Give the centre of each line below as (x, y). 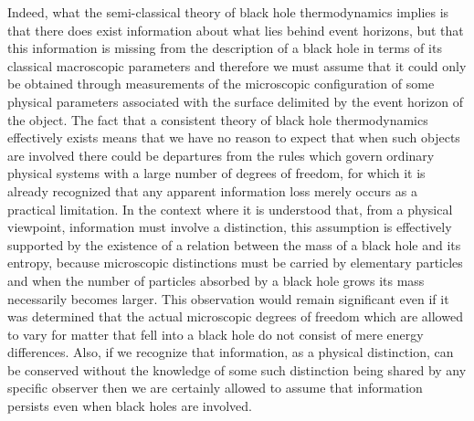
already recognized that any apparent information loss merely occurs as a (212, 190)
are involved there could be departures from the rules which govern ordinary (221, 155)
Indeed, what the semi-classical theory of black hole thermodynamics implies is (228, 12)
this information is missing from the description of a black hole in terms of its (225, 48)
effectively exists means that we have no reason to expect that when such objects (234, 137)
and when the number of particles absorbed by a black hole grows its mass (216, 280)
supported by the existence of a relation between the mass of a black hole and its (234, 244)
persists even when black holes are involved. (130, 406)
